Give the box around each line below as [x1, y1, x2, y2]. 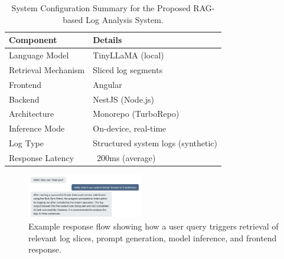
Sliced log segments [93, 63, 163, 76]
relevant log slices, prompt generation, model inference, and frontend [28, 231, 277, 244]
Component [9, 34, 57, 46]
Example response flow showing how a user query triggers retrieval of [28, 220, 279, 232]
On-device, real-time [93, 122, 167, 135]
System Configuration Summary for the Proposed [11, 2, 191, 14]
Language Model [9, 49, 69, 61]
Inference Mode [9, 122, 65, 135]
